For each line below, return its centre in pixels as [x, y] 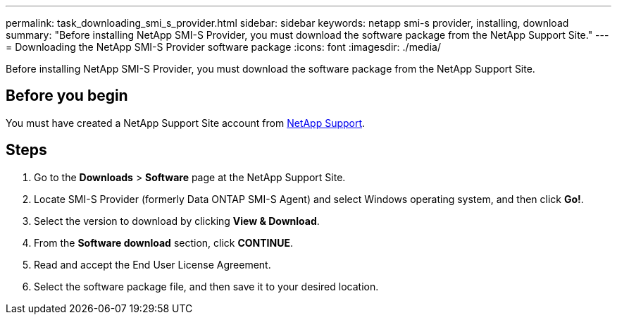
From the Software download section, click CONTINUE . [164, 242]
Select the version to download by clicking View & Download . [177, 221]
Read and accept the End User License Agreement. [152, 264]
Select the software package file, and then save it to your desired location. [206, 286]
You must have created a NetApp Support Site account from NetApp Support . [186, 123]
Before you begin [67, 96]
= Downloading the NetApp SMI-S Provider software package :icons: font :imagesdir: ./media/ [223, 47]
